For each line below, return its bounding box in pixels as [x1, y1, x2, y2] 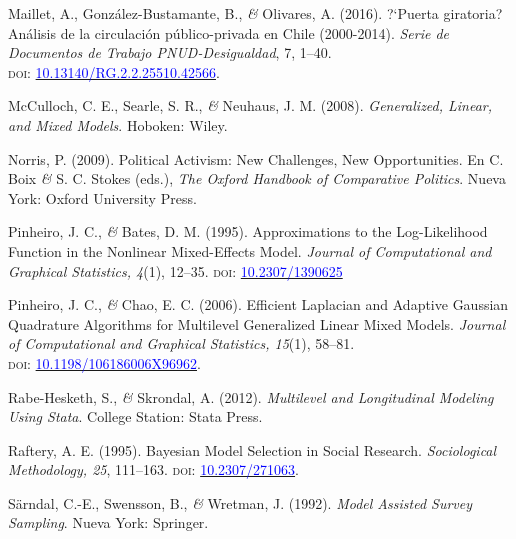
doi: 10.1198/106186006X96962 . [8, 352, 201, 373]
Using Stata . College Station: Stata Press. [8, 406, 263, 427]
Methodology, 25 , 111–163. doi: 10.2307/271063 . [8, 459, 299, 480]
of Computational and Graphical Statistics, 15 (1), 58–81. [8, 333, 355, 354]
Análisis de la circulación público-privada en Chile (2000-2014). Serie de [8, 22, 450, 43]
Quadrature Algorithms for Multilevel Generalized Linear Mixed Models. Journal [8, 313, 506, 334]
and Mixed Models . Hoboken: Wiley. [8, 114, 228, 135]
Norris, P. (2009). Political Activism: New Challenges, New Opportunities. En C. [8, 148, 504, 169]
